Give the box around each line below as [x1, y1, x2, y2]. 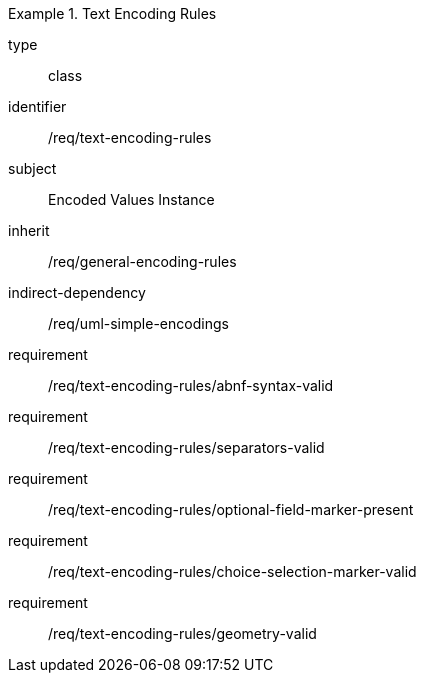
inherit [8, 222, 50, 239]
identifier [8, 98, 67, 115]
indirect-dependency [8, 284, 146, 301]
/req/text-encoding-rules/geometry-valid [48, 625, 317, 642]
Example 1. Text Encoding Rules [8, 5, 217, 22]
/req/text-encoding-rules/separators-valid [48, 439, 325, 456]
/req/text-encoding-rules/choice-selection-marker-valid [48, 563, 417, 580]
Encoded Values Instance [48, 191, 215, 208]
